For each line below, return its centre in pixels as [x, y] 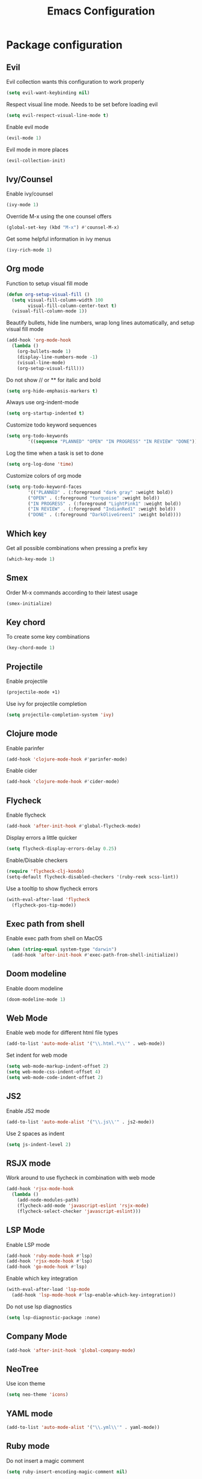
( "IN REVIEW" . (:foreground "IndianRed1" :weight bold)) [102, 509]
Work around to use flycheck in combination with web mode [81, 1178]
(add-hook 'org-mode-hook [38, 340]
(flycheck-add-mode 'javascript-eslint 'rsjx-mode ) [83, 1205]
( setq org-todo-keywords [37, 436]
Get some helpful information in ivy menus [59, 239]
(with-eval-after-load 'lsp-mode [48, 1290]
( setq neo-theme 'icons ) [37, 1395]
